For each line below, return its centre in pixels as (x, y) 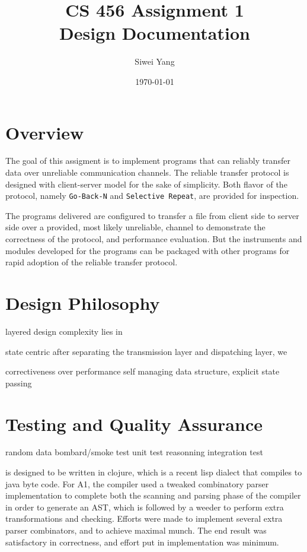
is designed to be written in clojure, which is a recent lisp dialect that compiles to (154, 472)
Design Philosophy (83, 303)
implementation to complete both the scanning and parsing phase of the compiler (153, 495)
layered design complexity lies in (64, 331)
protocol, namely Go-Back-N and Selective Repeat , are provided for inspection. (152, 196)
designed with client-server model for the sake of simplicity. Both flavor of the (146, 184)
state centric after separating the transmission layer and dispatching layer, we (146, 351)
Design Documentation (155, 33)
